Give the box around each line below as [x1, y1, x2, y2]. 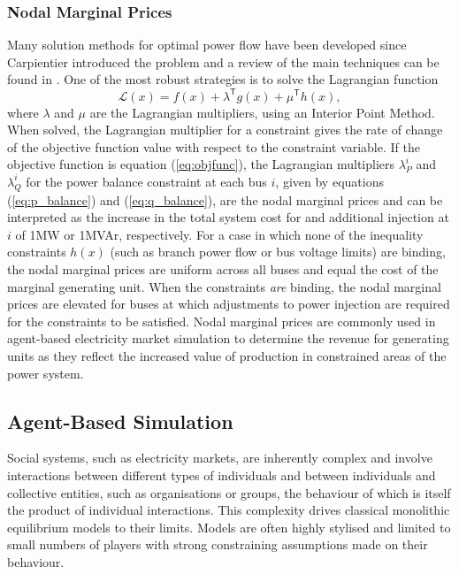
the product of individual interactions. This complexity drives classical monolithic [7, 501, 450, 519]
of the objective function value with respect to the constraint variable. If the [7, 137, 420, 156]
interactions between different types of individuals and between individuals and [7, 466, 436, 484]
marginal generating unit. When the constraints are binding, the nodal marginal [7, 277, 441, 295]
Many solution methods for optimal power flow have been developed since [7, 35, 407, 54]
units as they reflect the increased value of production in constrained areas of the [7, 347, 447, 365]
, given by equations [275, 172, 384, 190]
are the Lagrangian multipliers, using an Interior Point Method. [89, 103, 435, 121]
